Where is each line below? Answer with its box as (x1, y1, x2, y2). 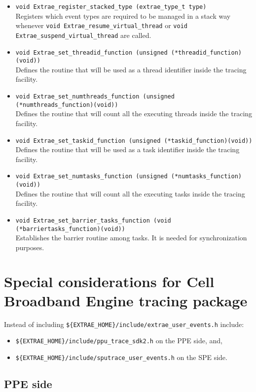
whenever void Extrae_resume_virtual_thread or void (15, 20, 187, 31)
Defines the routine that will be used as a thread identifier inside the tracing (15, 64, 247, 74)
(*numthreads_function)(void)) (15, 101, 118, 108)
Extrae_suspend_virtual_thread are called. (15, 30, 151, 40)
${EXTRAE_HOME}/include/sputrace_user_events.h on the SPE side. (15, 352, 227, 362)
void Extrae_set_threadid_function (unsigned (15, 49, 168, 56)
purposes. (15, 242, 44, 252)
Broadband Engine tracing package (4, 290, 248, 310)
